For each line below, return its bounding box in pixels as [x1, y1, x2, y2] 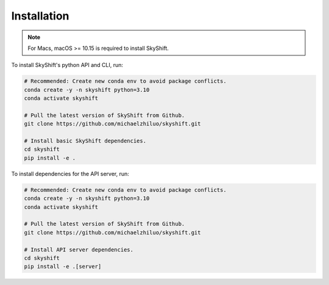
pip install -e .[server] [24, 263, 102, 270]
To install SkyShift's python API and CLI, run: [11, 62, 124, 69]
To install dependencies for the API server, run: [11, 170, 129, 177]
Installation [11, 9, 69, 23]
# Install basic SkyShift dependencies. [24, 138, 146, 144]
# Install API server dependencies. [24, 246, 134, 253]
